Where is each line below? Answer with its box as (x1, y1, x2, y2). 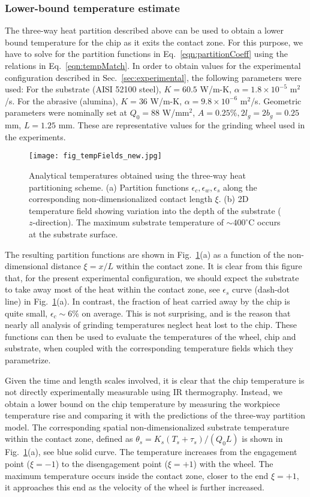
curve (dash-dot (232, 283, 290, 296)
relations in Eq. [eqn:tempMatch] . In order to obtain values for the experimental (5, 59, 301, 71)
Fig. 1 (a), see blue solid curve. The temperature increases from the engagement (5, 445, 297, 458)
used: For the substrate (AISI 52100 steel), (5, 83, 161, 95)
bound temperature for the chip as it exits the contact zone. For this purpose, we (5, 35, 303, 48)
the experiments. (5, 130, 66, 143)
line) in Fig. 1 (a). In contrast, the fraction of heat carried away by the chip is (5, 294, 290, 307)
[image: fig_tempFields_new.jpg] (29, 152, 162, 161)
